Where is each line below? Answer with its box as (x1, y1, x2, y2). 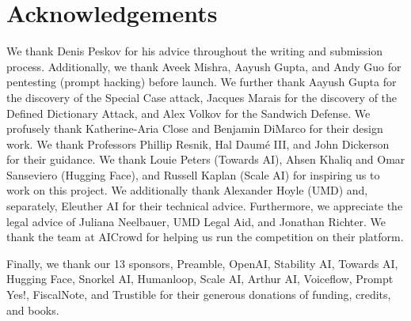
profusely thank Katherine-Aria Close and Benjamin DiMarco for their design (6, 120, 383, 137)
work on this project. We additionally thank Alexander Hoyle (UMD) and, (6, 182, 368, 198)
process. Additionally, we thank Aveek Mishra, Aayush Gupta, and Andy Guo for (6, 58, 401, 74)
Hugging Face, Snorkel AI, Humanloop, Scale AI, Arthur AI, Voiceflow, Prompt (6, 270, 394, 287)
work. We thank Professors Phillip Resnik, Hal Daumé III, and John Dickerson (6, 135, 390, 152)
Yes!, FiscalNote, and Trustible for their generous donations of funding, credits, (6, 286, 391, 303)
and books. (6, 301, 59, 318)
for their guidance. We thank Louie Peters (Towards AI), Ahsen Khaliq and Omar (6, 151, 405, 168)
